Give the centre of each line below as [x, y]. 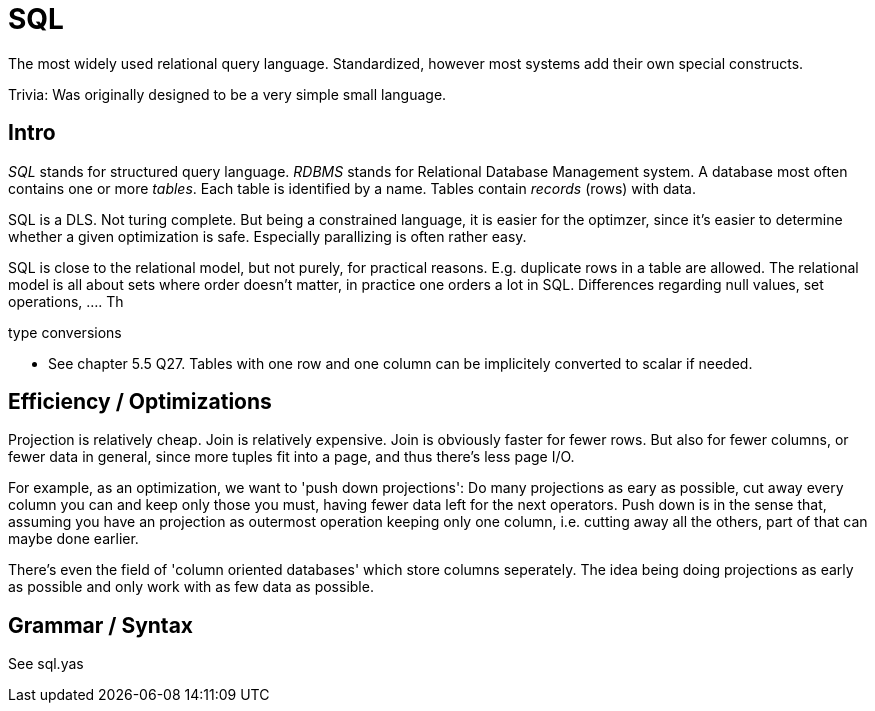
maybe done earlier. [73, 539]
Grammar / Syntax [101, 625]
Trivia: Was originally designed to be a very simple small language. [227, 94]
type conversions [65, 332]
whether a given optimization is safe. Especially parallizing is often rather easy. [267, 236]
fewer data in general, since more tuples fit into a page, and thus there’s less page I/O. [291, 457]
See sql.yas [46, 664]
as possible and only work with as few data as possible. [191, 587]
